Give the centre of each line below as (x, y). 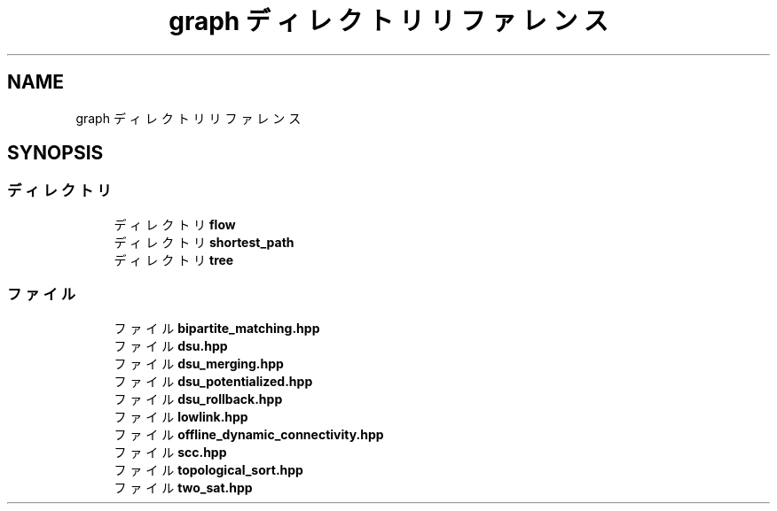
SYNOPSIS (55, 153)
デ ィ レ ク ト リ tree (174, 259)
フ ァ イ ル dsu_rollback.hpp (198, 399)
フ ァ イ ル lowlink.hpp (181, 416)
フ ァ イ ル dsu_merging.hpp (199, 363)
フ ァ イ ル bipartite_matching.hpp (217, 328)
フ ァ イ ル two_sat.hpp (183, 487)
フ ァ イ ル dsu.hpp (171, 345)
